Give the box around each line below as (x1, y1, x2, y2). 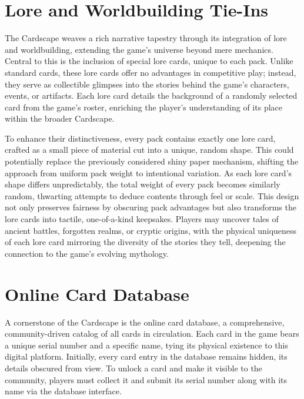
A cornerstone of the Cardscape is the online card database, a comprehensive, (5, 316, 285, 328)
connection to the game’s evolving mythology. (5, 247, 169, 259)
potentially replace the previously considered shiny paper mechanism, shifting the (5, 155, 299, 167)
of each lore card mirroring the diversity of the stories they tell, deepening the (5, 236, 286, 248)
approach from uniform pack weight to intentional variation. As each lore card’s (5, 166, 292, 179)
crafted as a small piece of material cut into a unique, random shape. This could (5, 143, 294, 156)
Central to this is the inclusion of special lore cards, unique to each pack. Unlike (5, 55, 293, 67)
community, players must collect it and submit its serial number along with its (5, 373, 288, 385)
